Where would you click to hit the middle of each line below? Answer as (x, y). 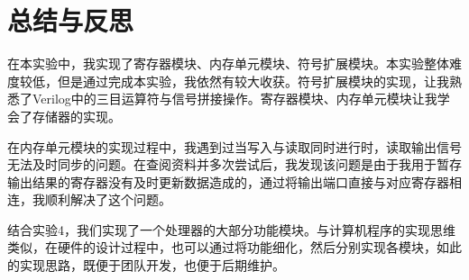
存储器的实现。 (76, 116)
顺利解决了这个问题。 (108, 199)
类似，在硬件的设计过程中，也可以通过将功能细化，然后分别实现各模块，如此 (234, 247)
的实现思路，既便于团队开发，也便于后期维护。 (146, 265)
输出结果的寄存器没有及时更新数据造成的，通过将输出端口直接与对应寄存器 (228, 181)
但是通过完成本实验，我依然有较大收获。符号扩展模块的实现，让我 (253, 81)
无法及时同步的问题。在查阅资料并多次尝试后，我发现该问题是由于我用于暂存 (234, 164)
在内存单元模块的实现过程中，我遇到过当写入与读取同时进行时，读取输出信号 (234, 146)
